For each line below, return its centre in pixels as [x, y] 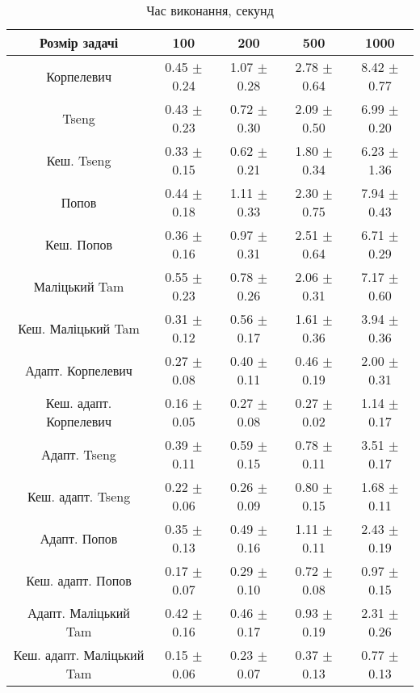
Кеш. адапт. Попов [79, 580]
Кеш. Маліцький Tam [79, 328]
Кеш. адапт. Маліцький [79, 655]
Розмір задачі [79, 42]
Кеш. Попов [79, 244]
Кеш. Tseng [79, 160]
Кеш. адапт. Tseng [79, 496]
